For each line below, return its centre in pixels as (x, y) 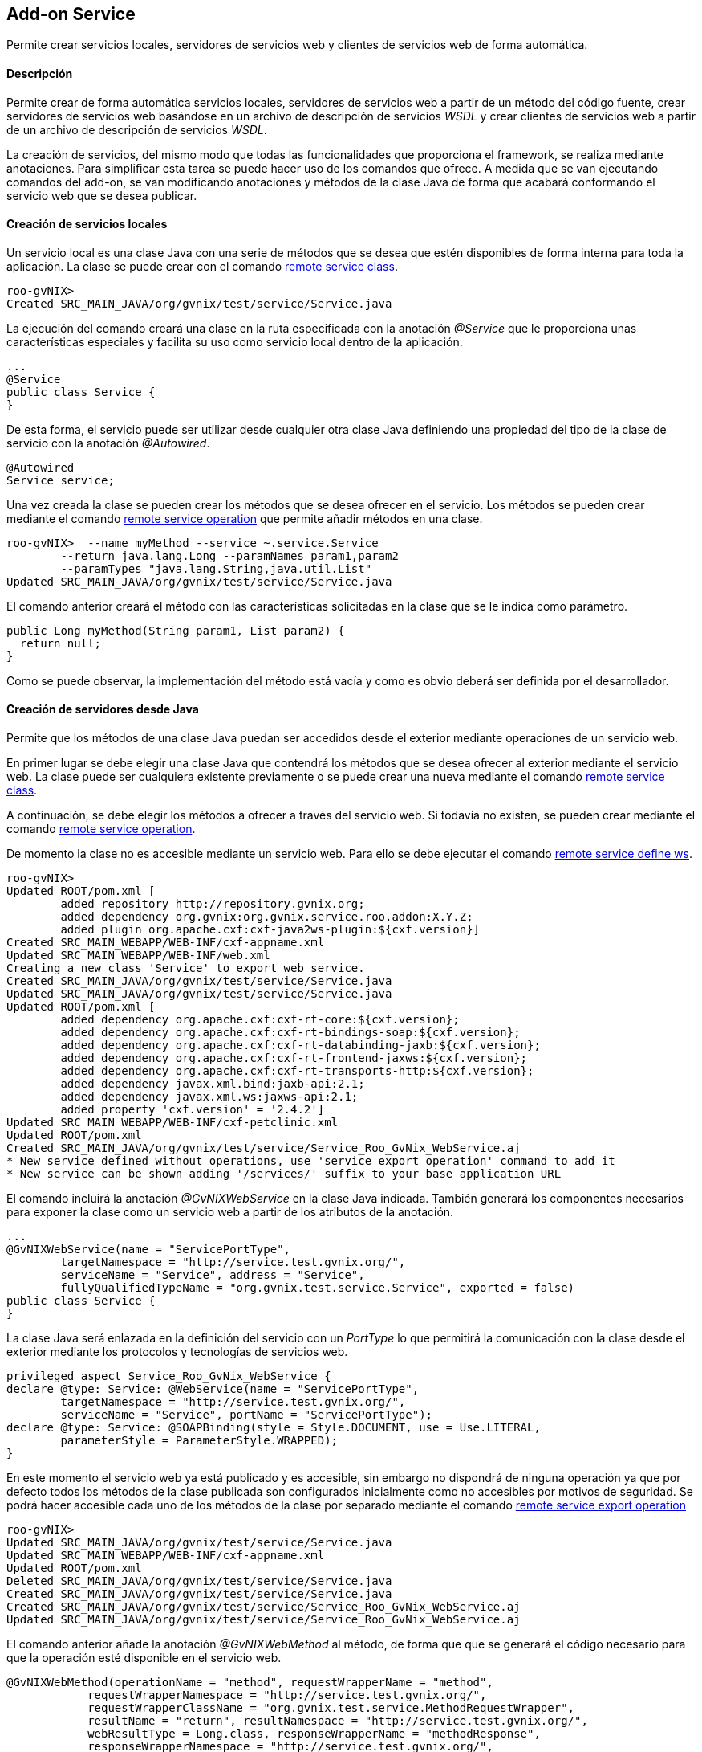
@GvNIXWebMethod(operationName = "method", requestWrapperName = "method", (250, 1683)
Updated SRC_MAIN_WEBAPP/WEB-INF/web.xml (138, 956)
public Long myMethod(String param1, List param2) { (176, 630)
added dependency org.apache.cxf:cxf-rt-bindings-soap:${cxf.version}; (290, 1033)
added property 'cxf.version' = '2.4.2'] (193, 1110)
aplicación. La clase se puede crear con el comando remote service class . (202, 266)
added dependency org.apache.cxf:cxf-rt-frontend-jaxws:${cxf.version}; (294, 1058)
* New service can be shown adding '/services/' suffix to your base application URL (284, 1174)
